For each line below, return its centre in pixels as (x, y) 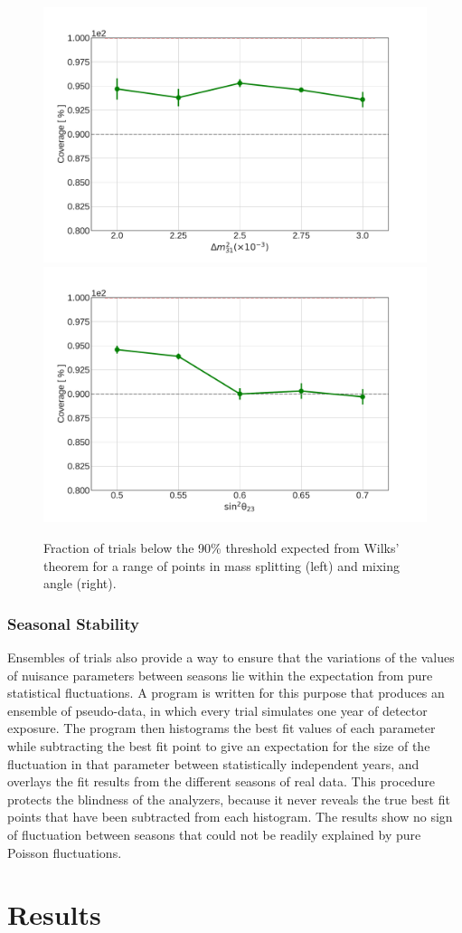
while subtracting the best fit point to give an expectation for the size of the (219, 745)
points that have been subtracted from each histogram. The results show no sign (230, 817)
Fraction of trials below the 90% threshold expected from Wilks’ (222, 547)
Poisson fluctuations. (65, 852)
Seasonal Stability (73, 623)
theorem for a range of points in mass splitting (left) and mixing (222, 565)
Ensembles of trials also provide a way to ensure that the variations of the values (231, 657)
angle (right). (80, 583)
